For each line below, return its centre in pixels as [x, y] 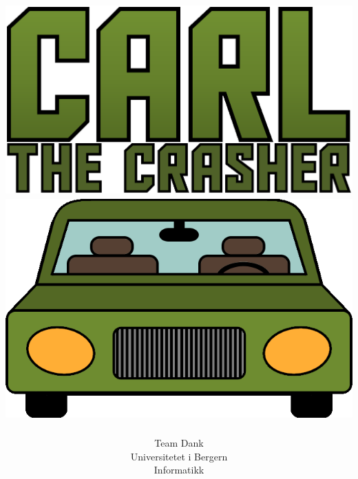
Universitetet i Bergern [179, 456]
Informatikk [179, 470]
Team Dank [179, 443]
